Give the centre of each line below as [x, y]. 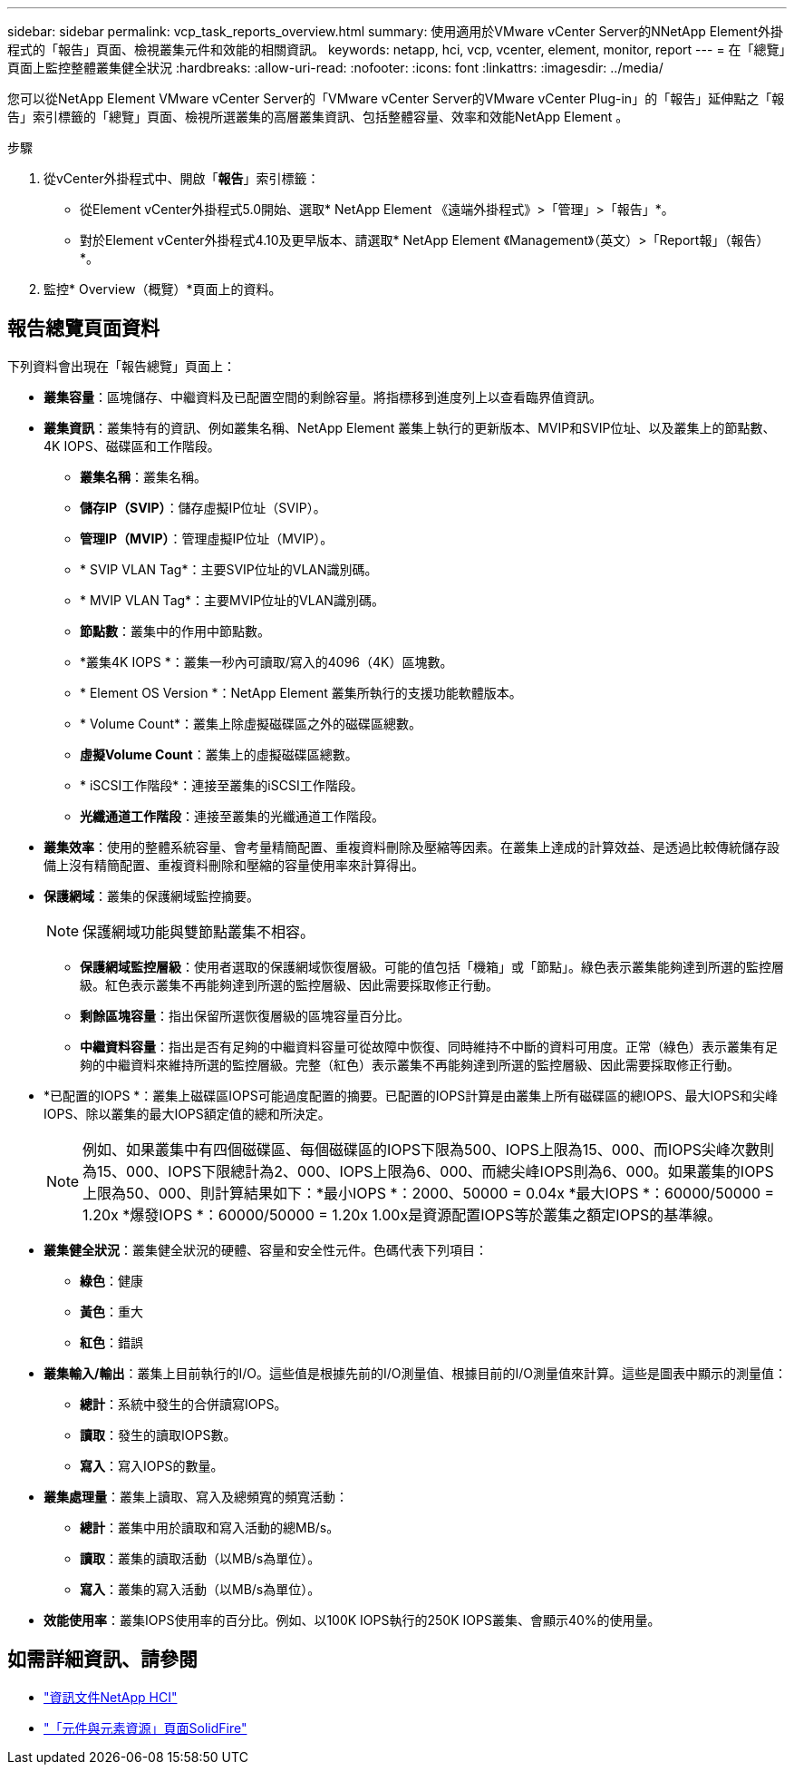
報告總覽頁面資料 [83, 328]
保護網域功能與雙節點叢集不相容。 [199, 931]
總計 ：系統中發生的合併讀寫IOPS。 [184, 1404]
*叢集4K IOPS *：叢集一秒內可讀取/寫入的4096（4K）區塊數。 [266, 661]
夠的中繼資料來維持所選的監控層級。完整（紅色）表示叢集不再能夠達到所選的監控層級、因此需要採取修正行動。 [410, 1064]
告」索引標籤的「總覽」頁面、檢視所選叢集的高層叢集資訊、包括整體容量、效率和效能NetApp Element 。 [318, 117]
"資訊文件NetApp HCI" [111, 1697]
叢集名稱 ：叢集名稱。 [143, 476]
